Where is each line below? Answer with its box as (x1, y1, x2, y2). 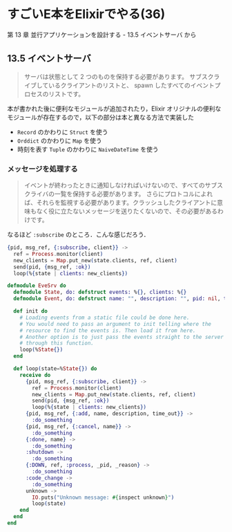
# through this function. (19, 340, 95, 347)
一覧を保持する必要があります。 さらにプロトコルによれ (54, 190, 213, 198)
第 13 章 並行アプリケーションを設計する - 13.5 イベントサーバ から (7, 30, 197, 39)
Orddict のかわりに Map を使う (17, 136, 102, 145)
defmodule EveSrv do (7, 282, 67, 289)
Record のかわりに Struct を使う (17, 127, 108, 136)
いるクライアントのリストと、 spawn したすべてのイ (48, 81, 197, 89)
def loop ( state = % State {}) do (13, 365, 97, 372)
